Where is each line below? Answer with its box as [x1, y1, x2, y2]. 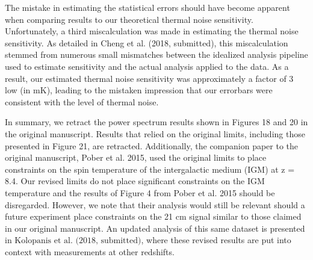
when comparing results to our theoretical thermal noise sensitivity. [5, 13, 253, 25]
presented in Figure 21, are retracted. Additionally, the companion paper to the [5, 139, 299, 152]
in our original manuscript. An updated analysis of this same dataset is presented [5, 221, 305, 234]
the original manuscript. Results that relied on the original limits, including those [5, 127, 305, 140]
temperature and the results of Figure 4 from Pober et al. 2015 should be [5, 186, 275, 199]
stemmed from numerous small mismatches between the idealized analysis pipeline [5, 48, 308, 61]
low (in [5, 84, 31, 96]
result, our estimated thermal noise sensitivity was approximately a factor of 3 [5, 72, 294, 84]
